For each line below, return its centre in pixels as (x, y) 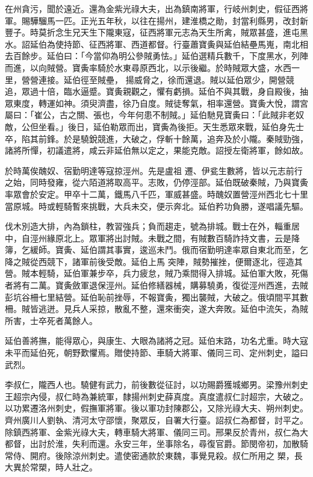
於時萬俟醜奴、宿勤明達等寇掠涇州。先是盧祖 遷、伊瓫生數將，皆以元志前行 (154, 170)
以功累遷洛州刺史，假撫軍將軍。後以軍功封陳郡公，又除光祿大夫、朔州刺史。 (156, 408)
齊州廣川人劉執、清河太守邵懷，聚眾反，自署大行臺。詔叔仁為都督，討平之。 (156, 420)
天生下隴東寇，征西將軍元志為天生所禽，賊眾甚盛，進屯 (190, 32)
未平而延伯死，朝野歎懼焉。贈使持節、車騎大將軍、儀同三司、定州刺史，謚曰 (156, 353)
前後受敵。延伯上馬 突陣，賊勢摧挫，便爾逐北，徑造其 (196, 261)
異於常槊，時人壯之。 (55, 467)
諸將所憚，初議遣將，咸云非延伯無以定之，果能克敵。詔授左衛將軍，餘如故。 (156, 150)
